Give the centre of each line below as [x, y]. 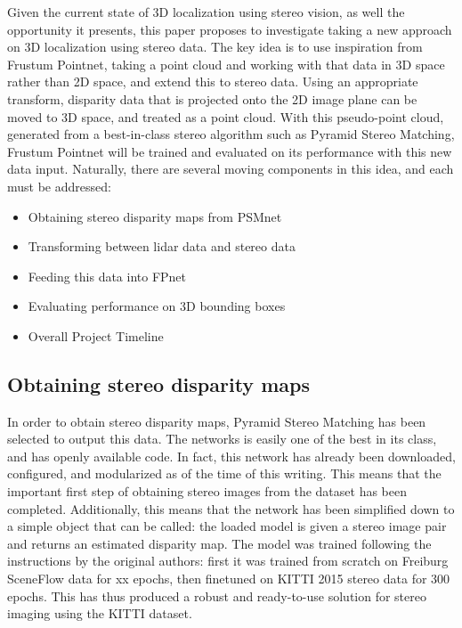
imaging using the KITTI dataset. [100, 613]
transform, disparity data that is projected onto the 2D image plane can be [212, 98]
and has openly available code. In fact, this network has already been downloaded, [231, 456]
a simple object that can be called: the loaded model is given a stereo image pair [227, 526]
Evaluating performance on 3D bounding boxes [157, 306]
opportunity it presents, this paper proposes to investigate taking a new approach [230, 29]
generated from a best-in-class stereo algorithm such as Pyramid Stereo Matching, [231, 134]
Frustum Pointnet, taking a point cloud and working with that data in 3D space [226, 64]
